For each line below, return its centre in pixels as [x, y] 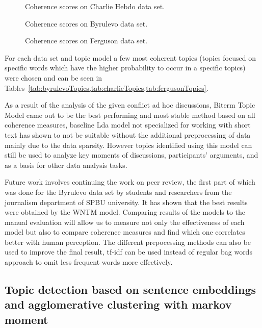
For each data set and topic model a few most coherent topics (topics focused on [130, 57]
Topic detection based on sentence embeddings [130, 289]
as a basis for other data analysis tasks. [66, 165]
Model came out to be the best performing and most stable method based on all [130, 115]
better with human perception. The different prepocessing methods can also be [128, 242]
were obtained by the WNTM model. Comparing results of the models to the [125, 212]
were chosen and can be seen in [54, 77]
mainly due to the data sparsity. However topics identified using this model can [128, 145]
